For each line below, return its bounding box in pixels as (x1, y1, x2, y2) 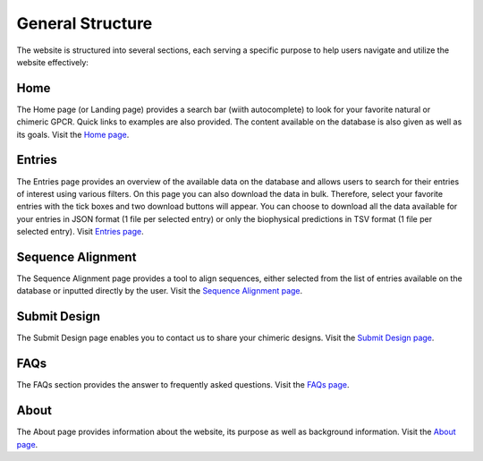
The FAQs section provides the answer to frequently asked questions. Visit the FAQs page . (16, 380, 350, 390)
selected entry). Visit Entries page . (16, 226, 144, 237)
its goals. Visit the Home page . (16, 129, 130, 140)
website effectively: (16, 56, 89, 67)
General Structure (16, 13, 153, 33)
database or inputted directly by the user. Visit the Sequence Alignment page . (16, 286, 303, 296)
